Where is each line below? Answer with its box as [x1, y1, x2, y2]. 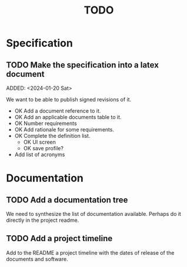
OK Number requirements [14, 120, 78, 127]
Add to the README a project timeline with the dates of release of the [6, 249, 175, 256]
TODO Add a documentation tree [6, 195, 128, 205]
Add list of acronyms [14, 151, 65, 158]
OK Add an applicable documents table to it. [14, 114, 122, 120]
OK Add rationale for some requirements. [14, 126, 115, 133]
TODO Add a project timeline [6, 234, 113, 244]
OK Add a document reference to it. [14, 107, 101, 114]
